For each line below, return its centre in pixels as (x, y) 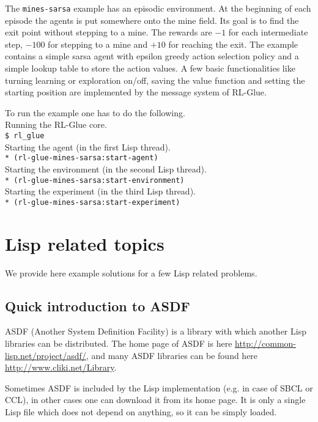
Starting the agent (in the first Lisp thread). (88, 146)
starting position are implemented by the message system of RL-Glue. (136, 92)
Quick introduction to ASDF (98, 305)
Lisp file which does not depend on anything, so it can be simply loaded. (141, 411)
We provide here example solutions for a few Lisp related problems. (131, 272)
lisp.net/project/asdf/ (46, 355)
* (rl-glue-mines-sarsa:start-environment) (95, 180)
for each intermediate (268, 32)
